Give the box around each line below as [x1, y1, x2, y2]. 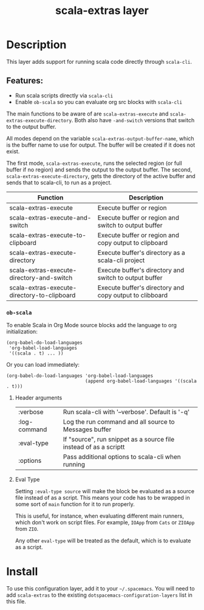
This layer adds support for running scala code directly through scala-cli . [6, 58, 192, 65]
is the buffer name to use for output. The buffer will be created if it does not [6, 141, 195, 148]
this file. [6, 597, 26, 605]
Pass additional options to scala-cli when [63, 452, 181, 461]
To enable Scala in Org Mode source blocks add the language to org [6, 322, 177, 329]
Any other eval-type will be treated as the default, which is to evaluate [15, 537, 191, 544]
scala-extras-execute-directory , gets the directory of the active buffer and [6, 172, 195, 179]
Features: [6, 75, 44, 86]
